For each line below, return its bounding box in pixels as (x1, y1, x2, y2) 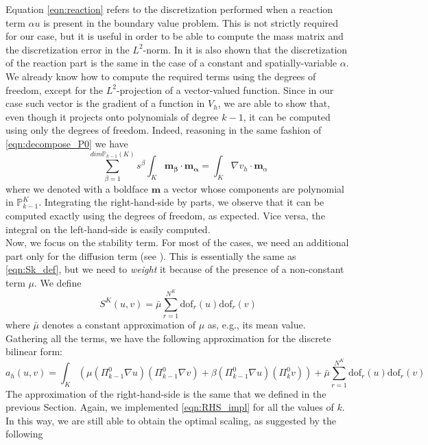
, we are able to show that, (217, 96, 331, 110)
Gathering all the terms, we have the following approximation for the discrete (5, 330, 331, 345)
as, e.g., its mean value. (207, 317, 306, 332)
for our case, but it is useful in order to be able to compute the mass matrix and (5, 29, 344, 43)
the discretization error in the (5, 42, 130, 56)
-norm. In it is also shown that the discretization (143, 42, 348, 56)
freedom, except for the (5, 82, 104, 97)
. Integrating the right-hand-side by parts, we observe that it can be (38, 195, 324, 209)
